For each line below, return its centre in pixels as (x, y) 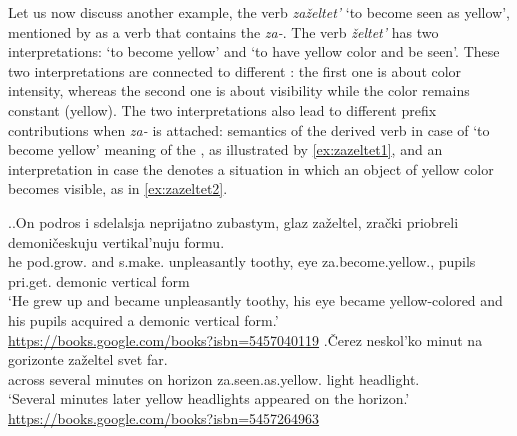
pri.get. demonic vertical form (99, 280)
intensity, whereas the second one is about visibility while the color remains (239, 90)
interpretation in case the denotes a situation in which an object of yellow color (251, 168)
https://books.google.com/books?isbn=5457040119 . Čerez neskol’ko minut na (245, 339)
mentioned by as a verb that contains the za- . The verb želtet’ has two (223, 31)
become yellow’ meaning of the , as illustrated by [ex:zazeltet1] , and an (225, 149)
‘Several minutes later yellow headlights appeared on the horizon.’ (209, 398)
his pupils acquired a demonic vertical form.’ (143, 319)
